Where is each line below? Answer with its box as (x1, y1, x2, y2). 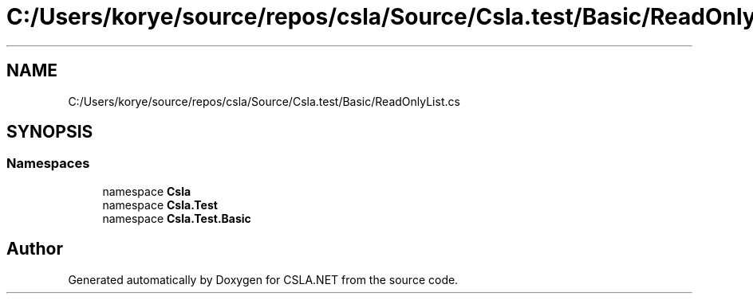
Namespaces (6, 155, 90, 172)
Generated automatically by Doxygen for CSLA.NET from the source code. (68, 272, 459, 286)
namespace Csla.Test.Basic (102, 211, 251, 225)
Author (6, 239, 63, 259)
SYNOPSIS (6, 122, 93, 142)
